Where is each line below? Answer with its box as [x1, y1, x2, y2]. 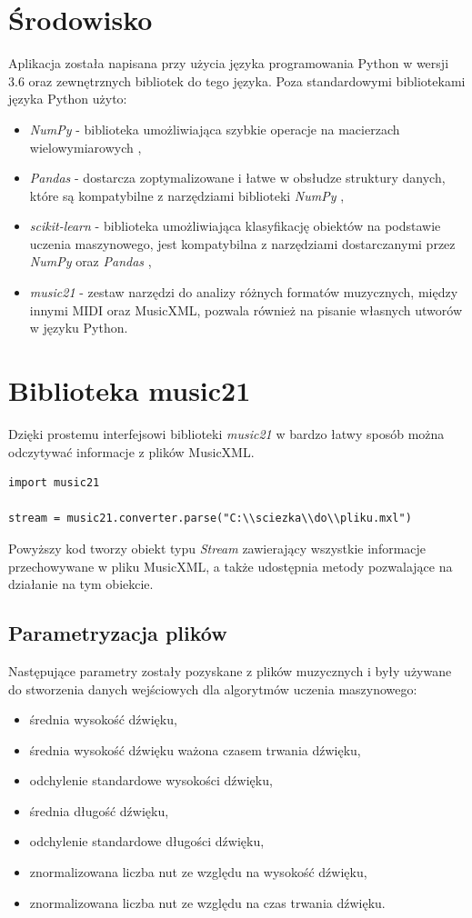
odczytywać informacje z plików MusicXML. [8, 442, 255, 461]
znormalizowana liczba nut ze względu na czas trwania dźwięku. [29, 893, 386, 912]
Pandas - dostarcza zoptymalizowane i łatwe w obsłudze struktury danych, [29, 168, 446, 187]
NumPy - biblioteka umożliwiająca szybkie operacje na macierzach [29, 119, 400, 138]
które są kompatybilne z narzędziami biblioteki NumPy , [29, 185, 345, 205]
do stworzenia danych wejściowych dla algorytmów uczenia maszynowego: [8, 679, 417, 698]
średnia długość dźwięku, [29, 801, 169, 820]
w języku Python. [29, 318, 128, 337]
